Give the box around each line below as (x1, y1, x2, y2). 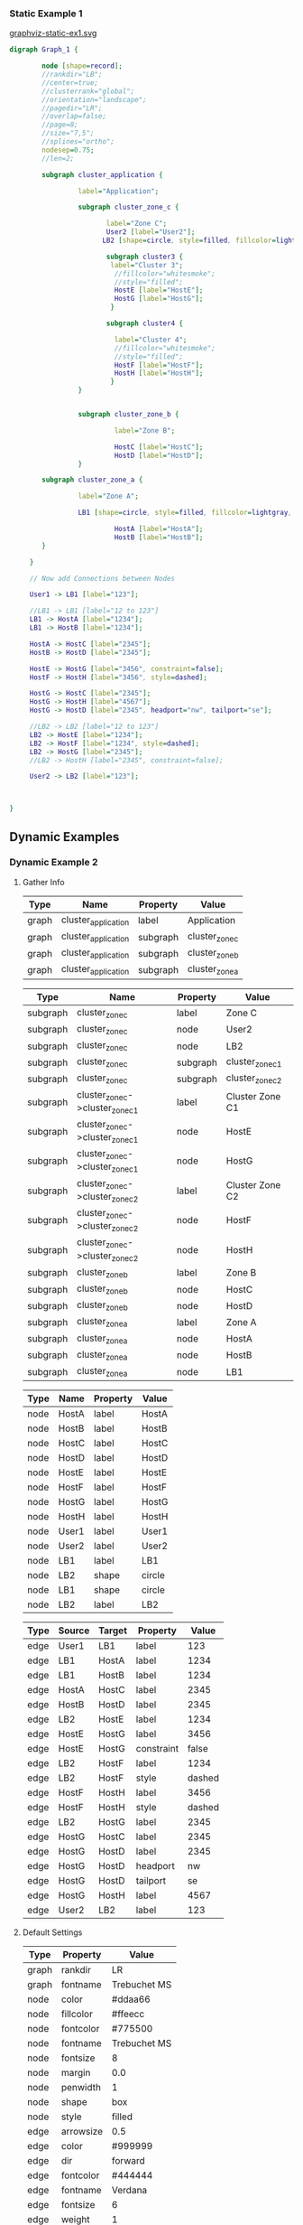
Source (58, 1624, 90, 1637)
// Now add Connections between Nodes (29, 574, 176, 583)
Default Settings (22, 1927, 83, 1938)
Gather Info (22, 876, 65, 887)
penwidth (60, 2081, 102, 2094)
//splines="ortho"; (41, 137, 115, 146)
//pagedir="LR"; (41, 103, 103, 113)
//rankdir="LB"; (41, 70, 103, 79)
